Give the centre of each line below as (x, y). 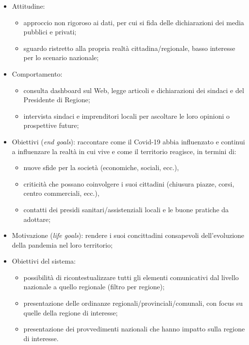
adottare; (37, 219)
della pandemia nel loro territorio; (62, 244)
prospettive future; (51, 125)
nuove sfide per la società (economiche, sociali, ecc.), (101, 167)
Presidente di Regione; (57, 100)
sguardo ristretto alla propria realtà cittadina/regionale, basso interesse (129, 48)
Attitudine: (28, 6)
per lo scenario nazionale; (61, 57)
